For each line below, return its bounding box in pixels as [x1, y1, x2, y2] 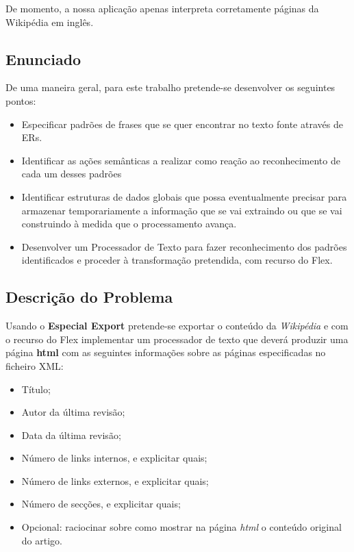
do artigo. [21, 533, 62, 547]
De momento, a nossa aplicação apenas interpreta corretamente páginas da [5, 1, 319, 15]
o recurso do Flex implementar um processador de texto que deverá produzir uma [5, 331, 349, 346]
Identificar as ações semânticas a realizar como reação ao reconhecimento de [21, 153, 340, 167]
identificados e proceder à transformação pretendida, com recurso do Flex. [21, 253, 333, 267]
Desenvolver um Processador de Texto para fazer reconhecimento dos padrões [21, 239, 347, 253]
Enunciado [5, 48, 81, 69]
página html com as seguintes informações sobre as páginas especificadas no [5, 345, 326, 360]
